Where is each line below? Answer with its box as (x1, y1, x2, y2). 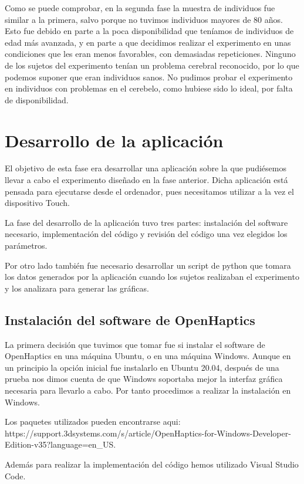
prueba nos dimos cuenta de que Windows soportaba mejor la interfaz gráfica (5, 373, 283, 385)
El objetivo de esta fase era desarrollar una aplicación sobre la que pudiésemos (5, 162, 286, 174)
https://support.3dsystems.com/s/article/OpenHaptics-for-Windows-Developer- (5, 427, 291, 439)
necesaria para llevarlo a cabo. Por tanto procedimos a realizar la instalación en (5, 384, 291, 396)
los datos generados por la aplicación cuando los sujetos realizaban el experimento (5, 270, 299, 283)
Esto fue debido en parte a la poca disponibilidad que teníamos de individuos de (5, 25, 294, 37)
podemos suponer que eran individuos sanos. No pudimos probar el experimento (5, 70, 293, 83)
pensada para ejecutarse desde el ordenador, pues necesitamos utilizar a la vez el (5, 185, 294, 197)
